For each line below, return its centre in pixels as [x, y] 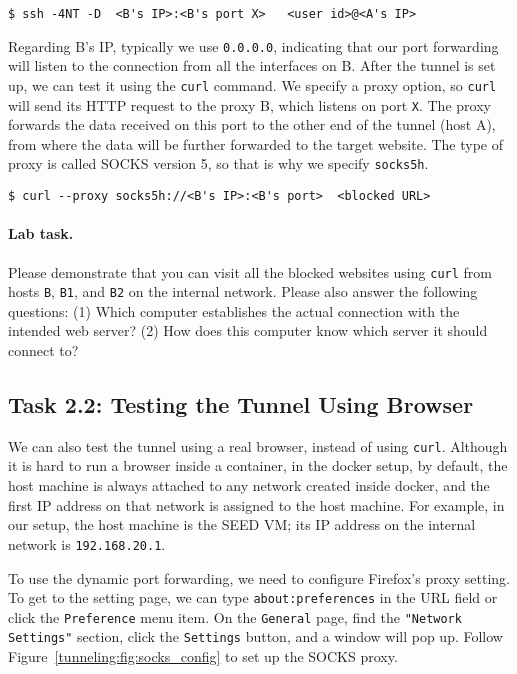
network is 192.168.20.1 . [87, 543]
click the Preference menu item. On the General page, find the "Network [235, 616]
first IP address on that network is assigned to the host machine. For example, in [256, 504]
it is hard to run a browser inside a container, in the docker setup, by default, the [258, 465]
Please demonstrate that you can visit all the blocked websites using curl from [250, 271]
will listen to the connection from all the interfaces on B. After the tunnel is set [252, 65]
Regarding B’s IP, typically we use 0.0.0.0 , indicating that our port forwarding [253, 45]
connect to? [43, 350]
